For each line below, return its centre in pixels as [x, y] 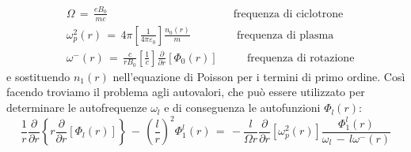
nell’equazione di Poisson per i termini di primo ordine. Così [259, 76]
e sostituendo [38, 76]
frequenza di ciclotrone [288, 14]
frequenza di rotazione [301, 58]
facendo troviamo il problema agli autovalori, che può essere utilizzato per [186, 92]
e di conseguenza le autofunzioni [242, 108]
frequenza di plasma [285, 35]
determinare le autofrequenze [77, 108]
